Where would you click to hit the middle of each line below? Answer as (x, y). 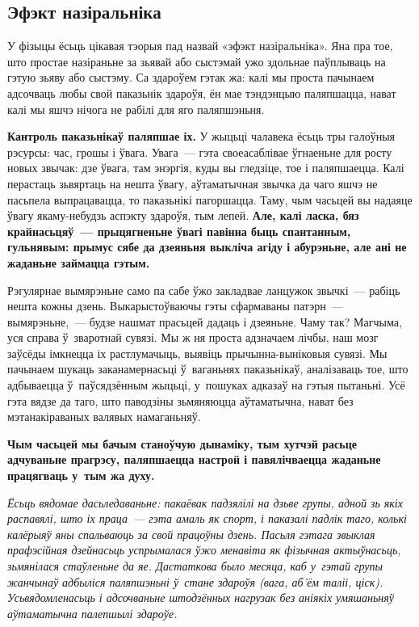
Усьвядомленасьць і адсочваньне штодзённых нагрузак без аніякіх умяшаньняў (201, 598)
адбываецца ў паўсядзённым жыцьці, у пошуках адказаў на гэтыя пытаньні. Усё (206, 385)
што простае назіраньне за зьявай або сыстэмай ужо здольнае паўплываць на (197, 61)
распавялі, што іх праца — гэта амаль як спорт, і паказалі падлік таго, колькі (207, 518)
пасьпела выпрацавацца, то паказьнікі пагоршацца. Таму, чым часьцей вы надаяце (210, 199)
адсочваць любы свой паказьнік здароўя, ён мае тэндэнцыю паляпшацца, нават (202, 93)
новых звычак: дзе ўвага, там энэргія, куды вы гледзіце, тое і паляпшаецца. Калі (206, 168)
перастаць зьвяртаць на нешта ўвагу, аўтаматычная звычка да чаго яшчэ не (193, 183)
